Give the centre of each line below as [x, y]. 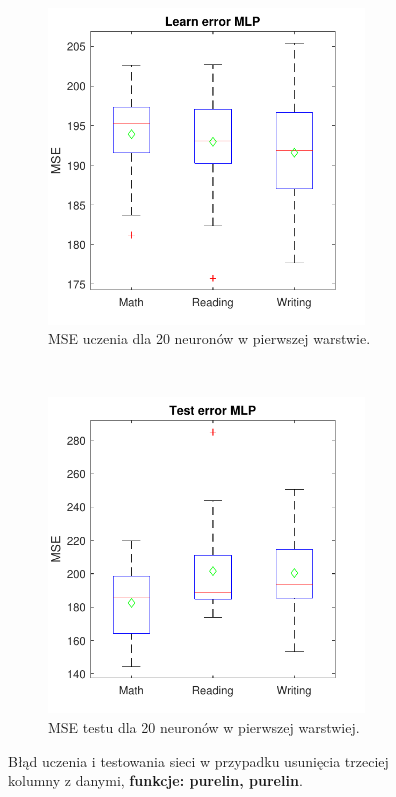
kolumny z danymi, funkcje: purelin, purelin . [155, 780]
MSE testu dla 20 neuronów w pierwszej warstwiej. [204, 726]
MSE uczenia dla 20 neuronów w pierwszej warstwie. [209, 338]
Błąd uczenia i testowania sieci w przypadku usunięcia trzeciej [198, 760]
